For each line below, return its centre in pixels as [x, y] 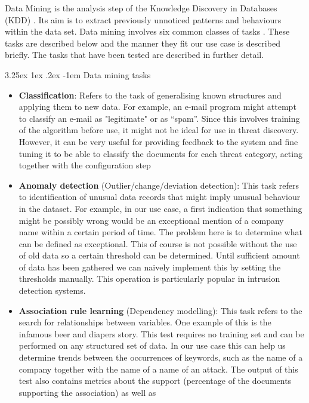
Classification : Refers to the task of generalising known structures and [150, 95]
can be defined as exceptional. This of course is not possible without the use [158, 243]
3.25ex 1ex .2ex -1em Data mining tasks [78, 74]
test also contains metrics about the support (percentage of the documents [155, 381]
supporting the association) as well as [87, 392]
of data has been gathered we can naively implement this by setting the [150, 267]
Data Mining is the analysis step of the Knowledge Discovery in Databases [141, 8]
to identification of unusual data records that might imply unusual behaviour [160, 197]
